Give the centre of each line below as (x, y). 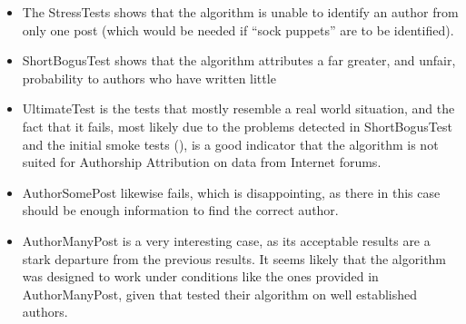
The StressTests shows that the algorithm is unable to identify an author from (240, 12)
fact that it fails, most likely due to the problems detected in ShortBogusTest (237, 126)
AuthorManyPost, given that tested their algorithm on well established (220, 294)
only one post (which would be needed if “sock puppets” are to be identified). (238, 29)
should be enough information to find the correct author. (180, 210)
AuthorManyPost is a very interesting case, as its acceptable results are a (226, 240)
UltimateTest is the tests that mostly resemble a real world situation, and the (238, 108)
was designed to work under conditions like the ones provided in (200, 276)
